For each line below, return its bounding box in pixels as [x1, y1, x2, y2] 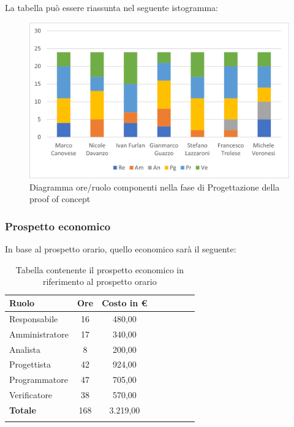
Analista [9, 342, 41, 355]
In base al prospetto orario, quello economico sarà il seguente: [5, 243, 236, 255]
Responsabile [9, 312, 58, 325]
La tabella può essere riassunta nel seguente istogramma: [5, 1, 219, 13]
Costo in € [102, 297, 148, 309]
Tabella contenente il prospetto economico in [15, 263, 184, 276]
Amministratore [9, 327, 69, 340]
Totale [9, 403, 36, 416]
